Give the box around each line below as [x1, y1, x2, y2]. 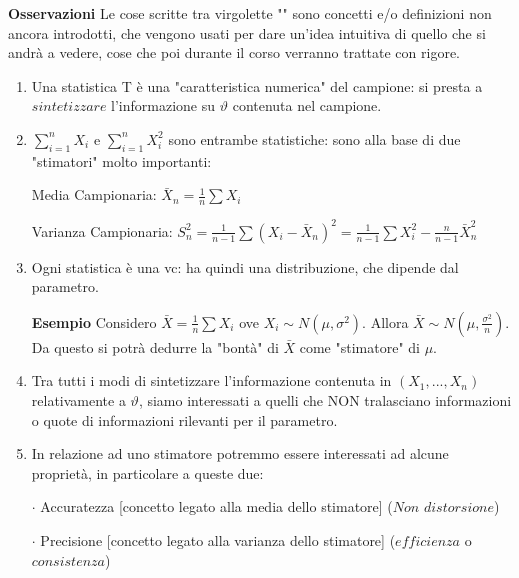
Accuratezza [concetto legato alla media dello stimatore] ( [40, 496, 393, 517]
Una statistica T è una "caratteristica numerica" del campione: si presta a [31, 75, 483, 96]
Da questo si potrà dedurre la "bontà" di [31, 336, 279, 357]
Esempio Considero [31, 311, 157, 332]
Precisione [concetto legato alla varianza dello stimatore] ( [40, 530, 396, 551]
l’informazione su [111, 95, 216, 116]
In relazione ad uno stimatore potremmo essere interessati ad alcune [31, 443, 449, 464]
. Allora [362, 311, 409, 332]
